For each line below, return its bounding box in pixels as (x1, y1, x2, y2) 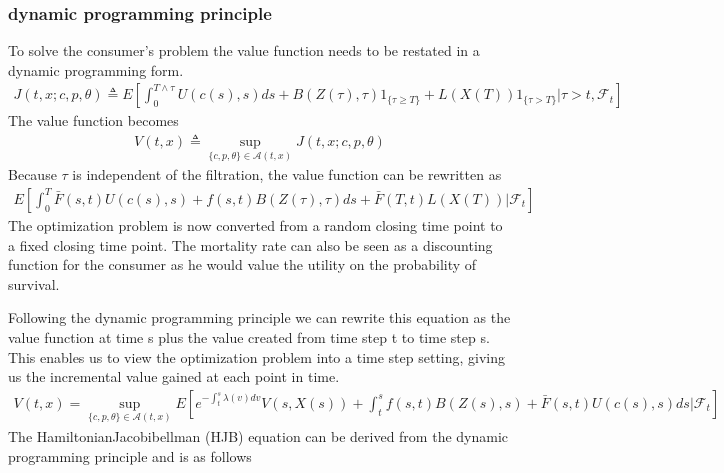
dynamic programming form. (8, 59, 184, 80)
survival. (8, 273, 60, 294)
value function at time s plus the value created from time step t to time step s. (8, 326, 490, 347)
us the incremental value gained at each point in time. (8, 366, 340, 387)
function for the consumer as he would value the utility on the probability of (8, 254, 477, 275)
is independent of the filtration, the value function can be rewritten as (72, 164, 502, 185)
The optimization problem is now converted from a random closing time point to (8, 214, 503, 235)
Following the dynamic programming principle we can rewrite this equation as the (8, 307, 511, 328)
